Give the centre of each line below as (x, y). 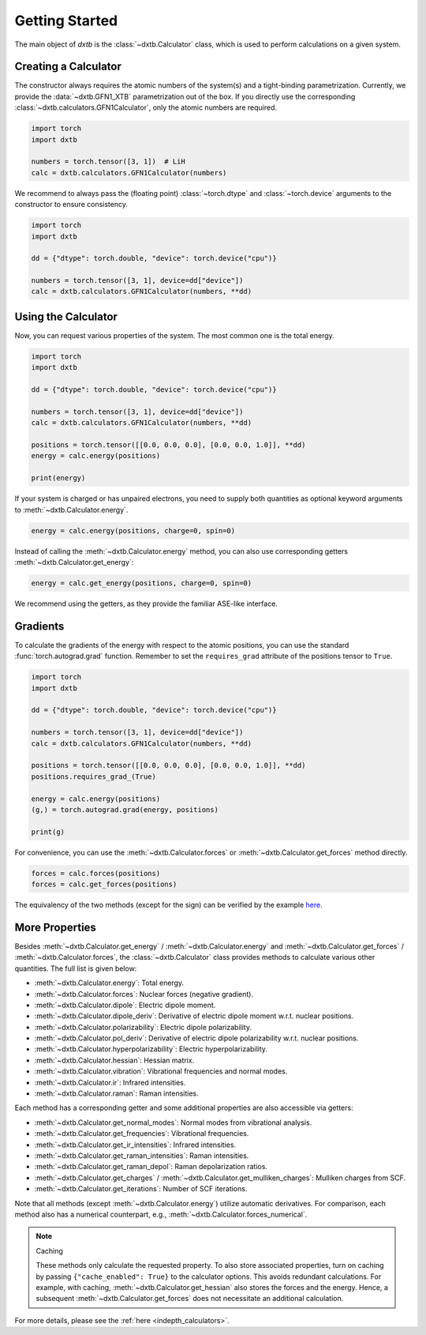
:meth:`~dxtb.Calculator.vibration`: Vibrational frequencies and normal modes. (161, 1071)
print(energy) (58, 478)
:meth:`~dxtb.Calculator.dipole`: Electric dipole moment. (125, 1005)
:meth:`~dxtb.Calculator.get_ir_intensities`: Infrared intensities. (135, 1145)
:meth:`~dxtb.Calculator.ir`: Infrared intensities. (110, 1082)
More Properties (55, 927)
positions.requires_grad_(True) (94, 777)
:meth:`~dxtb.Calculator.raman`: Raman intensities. (116, 1093)
